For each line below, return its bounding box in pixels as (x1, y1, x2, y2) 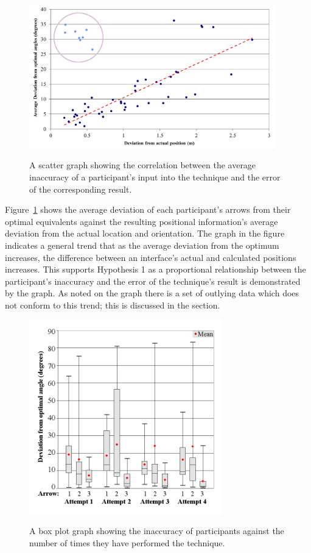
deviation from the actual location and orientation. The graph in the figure (5, 227, 285, 240)
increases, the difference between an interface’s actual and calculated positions (5, 251, 296, 263)
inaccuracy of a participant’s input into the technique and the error (29, 171, 281, 184)
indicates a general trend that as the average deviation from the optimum (5, 238, 279, 251)
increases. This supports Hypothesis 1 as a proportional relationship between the (5, 263, 306, 276)
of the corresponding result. (29, 182, 132, 195)
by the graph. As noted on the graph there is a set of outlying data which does (5, 287, 299, 299)
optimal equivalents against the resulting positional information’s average (5, 215, 278, 227)
